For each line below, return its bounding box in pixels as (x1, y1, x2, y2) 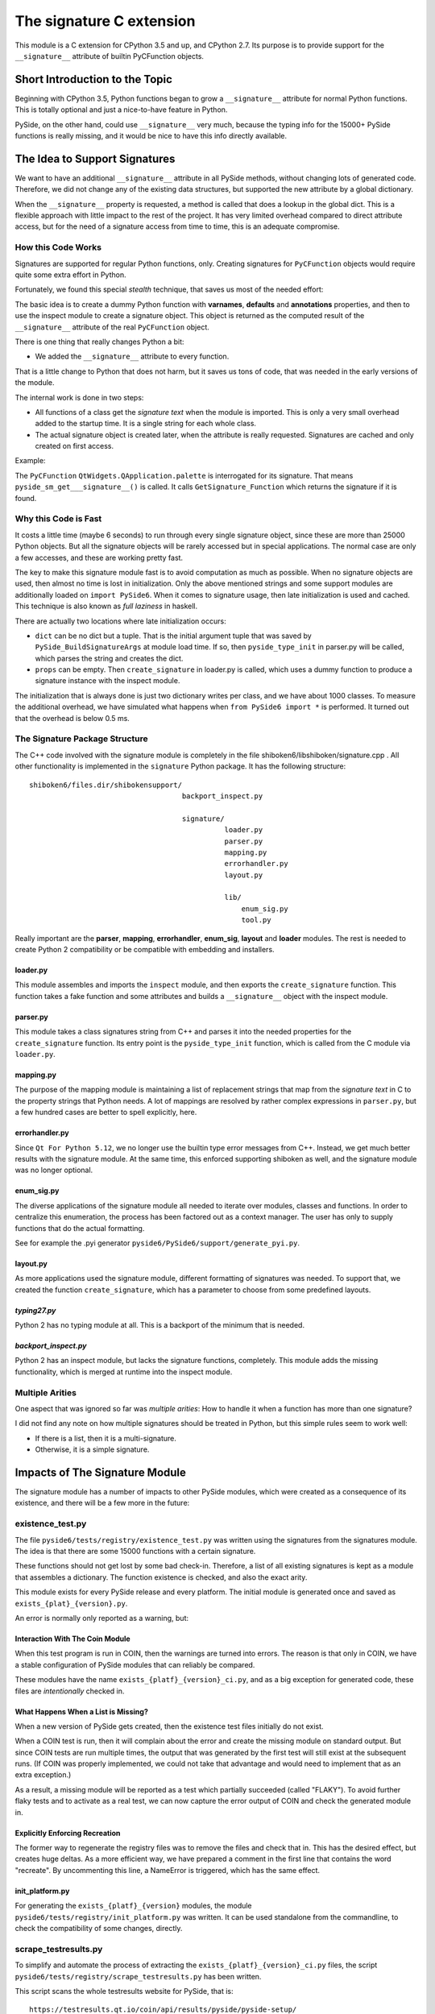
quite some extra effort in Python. (14, 270, 126, 280)
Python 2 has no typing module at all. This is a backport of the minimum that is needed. (14, 1320, 305, 1330)
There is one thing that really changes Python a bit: (14, 337, 184, 346)
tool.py (241, 915, 271, 925)
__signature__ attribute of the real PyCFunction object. (14, 322, 209, 332)
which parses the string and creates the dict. (35, 653, 184, 663)
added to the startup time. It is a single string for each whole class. (35, 419, 257, 429)
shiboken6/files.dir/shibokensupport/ (29, 780, 183, 789)
